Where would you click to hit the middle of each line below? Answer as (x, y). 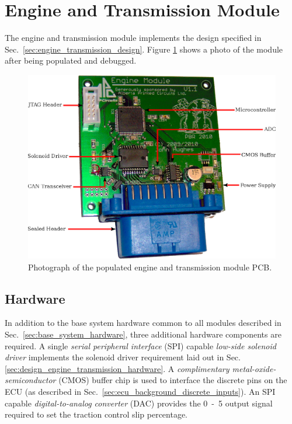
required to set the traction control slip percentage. (96, 414)
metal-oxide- (254, 368)
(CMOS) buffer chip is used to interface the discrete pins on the (173, 380)
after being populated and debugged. (71, 60)
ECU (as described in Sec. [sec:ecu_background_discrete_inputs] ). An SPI (140, 391)
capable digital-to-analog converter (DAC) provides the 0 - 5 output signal (139, 403)
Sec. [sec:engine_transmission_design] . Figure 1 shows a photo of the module (144, 49)
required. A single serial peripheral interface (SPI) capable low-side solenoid (140, 345)
